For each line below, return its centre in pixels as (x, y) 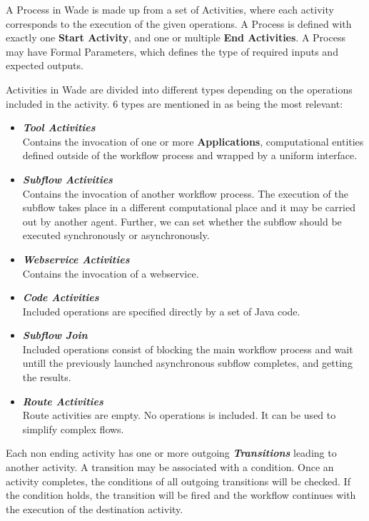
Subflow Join (55, 335)
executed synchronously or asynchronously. (116, 235)
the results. (47, 377)
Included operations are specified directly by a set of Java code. (161, 311)
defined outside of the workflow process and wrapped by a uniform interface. (190, 155)
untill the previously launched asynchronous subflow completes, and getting (187, 363)
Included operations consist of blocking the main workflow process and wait (188, 349)
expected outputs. (45, 65)
